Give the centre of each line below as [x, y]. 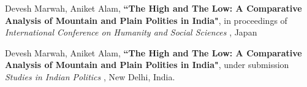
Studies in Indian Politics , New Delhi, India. [90, 76]
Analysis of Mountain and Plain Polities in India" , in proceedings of [146, 20]
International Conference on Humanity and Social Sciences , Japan [131, 32]
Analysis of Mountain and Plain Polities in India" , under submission [147, 65]
